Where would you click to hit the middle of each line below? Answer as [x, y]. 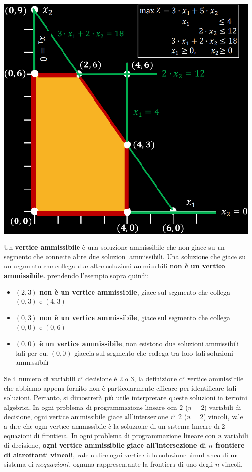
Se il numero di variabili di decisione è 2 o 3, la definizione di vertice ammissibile [124, 378]
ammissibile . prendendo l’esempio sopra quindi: [77, 275]
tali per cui [32, 353]
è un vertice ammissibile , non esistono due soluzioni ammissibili [139, 343]
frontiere [230, 445]
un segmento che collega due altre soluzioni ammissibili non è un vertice [115, 266]
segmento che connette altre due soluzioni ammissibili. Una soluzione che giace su [125, 256]
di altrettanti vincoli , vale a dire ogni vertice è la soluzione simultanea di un [121, 454]
